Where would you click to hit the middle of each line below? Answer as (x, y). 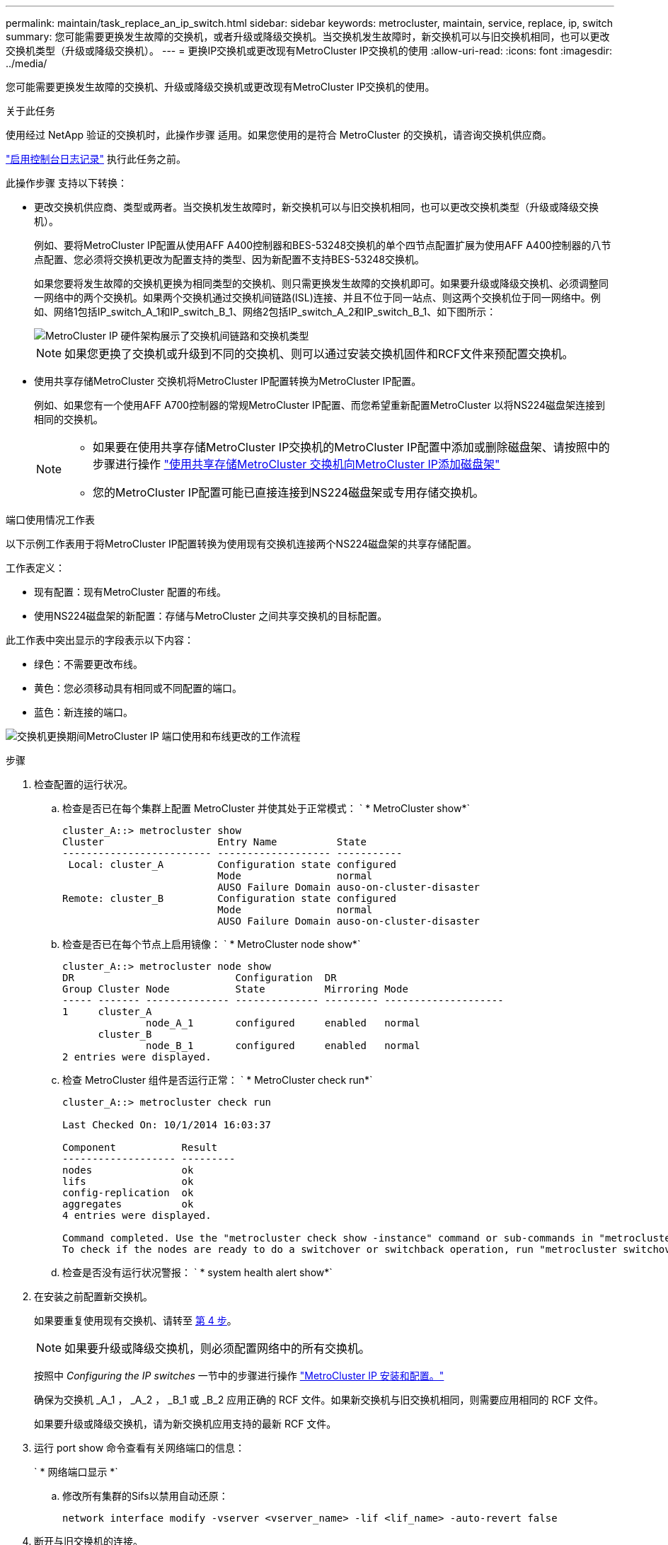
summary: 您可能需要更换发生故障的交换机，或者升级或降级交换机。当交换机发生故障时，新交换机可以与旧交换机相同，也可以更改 (308, 36)
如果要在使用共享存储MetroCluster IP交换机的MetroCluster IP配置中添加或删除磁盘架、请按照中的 (351, 447)
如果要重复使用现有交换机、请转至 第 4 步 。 (136, 1320)
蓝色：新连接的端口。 (83, 712)
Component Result (140, 1147)
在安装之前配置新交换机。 (93, 1296)
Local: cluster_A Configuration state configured (232, 864)
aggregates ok (128, 1204)
